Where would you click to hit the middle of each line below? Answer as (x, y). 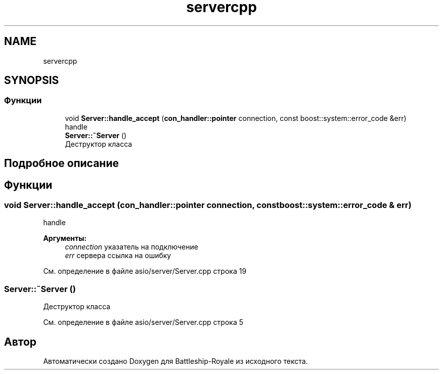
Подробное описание (61, 163)
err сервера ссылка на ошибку (118, 256)
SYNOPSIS (32, 80)
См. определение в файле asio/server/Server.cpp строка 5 (143, 322)
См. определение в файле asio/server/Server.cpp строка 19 (145, 271)
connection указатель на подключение (131, 247)
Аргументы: (65, 238)
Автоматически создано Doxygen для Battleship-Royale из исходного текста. (175, 361)
